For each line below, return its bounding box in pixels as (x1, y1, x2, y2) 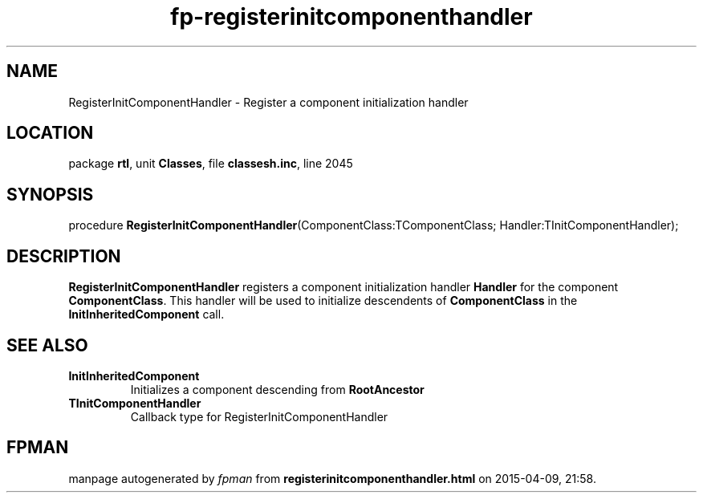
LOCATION (6, 123, 94, 144)
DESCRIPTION (6, 245, 121, 266)
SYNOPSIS (6, 184, 94, 205)
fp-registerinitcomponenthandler (170, 3, 533, 30)
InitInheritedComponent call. (68, 307, 225, 322)
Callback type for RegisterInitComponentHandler (130, 409, 388, 424)
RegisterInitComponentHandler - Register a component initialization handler (68, 95, 469, 109)
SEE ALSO (6, 335, 88, 355)
